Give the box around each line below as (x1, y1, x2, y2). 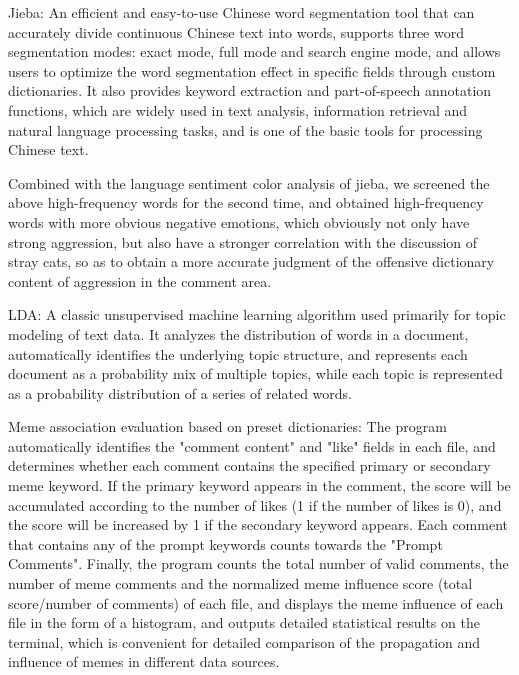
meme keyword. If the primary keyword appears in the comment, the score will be (8, 475, 511, 496)
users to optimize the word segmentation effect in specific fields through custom (8, 60, 496, 81)
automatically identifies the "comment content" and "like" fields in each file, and (8, 435, 496, 456)
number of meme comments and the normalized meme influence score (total (8, 573, 473, 594)
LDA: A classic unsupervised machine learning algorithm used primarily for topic (8, 304, 506, 325)
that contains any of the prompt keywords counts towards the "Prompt (8, 533, 443, 554)
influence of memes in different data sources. (8, 651, 280, 672)
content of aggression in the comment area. (8, 270, 272, 291)
